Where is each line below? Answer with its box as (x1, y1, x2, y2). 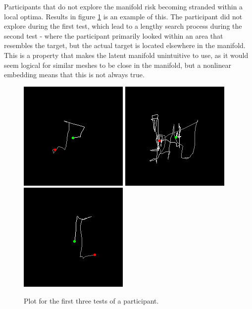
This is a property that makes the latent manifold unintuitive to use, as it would (4, 50, 249, 60)
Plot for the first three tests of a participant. (24, 295, 159, 306)
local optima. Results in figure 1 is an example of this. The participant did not (4, 11, 243, 21)
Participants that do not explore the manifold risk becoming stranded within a (4, 1, 243, 11)
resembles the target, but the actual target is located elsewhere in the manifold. (4, 40, 246, 51)
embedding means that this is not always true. (4, 69, 145, 80)
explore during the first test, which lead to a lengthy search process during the (4, 21, 242, 31)
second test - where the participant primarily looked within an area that (4, 30, 223, 41)
